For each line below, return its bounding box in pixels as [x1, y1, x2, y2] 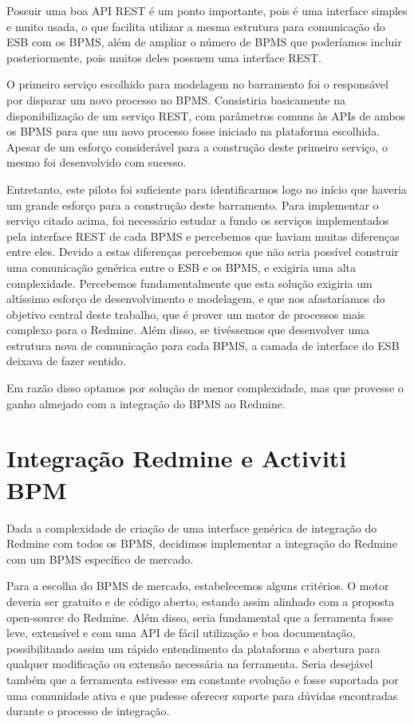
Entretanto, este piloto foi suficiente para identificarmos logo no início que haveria [6, 180, 407, 197]
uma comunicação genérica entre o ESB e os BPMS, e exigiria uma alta [6, 258, 357, 275]
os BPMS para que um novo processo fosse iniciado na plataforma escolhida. [6, 123, 380, 140]
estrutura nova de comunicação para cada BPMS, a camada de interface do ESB [6, 336, 400, 353]
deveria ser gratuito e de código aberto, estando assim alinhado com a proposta [6, 592, 395, 609]
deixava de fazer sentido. [6, 352, 126, 369]
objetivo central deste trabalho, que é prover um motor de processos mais [6, 305, 365, 322]
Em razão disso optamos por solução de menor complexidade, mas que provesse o [6, 380, 404, 396]
